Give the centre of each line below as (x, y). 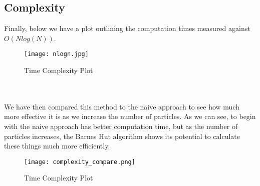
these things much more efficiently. (57, 146)
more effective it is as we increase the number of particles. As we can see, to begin (130, 116)
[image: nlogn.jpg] (56, 54)
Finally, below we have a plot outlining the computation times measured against (127, 28)
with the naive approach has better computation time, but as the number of (121, 126)
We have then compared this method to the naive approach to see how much (122, 106)
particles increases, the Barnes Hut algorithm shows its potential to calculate (122, 136)
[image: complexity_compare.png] (80, 162)
